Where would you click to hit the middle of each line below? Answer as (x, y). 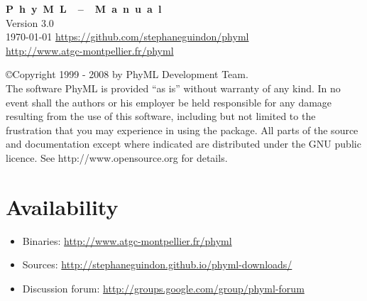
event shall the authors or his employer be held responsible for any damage (169, 102)
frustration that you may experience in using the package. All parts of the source (182, 130)
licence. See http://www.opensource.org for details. (117, 157)
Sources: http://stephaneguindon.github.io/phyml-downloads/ (157, 264)
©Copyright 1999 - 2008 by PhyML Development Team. (127, 74)
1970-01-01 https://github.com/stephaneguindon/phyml (127, 37)
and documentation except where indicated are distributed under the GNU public (183, 144)
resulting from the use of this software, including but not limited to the (161, 116)
